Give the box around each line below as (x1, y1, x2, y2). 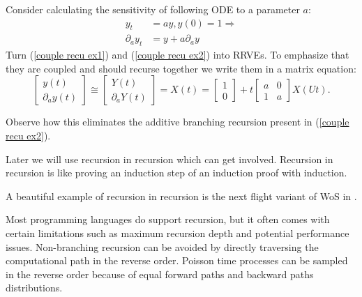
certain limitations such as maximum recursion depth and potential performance (6, 226, 349, 240)
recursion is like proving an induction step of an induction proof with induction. (6, 165, 347, 180)
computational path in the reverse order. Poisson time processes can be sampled (6, 253, 348, 268)
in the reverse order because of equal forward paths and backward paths (6, 266, 314, 281)
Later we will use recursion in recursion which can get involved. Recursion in (6, 151, 333, 166)
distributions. (6, 280, 63, 295)
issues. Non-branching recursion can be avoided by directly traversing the (6, 239, 319, 254)
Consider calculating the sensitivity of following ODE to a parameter (6, 2, 300, 16)
